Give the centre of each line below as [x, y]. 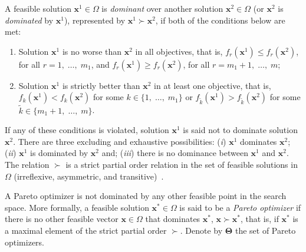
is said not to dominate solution [240, 130]
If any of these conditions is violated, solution [87, 130]
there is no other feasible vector [62, 219]
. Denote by [201, 230]
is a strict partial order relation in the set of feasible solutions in [182, 164]
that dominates [173, 219]
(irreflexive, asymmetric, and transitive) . [89, 176]
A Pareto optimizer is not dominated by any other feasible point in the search [146, 196]
